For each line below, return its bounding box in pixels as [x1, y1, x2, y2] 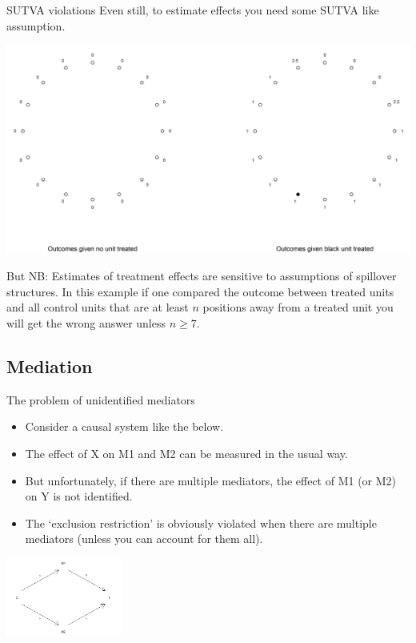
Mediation [6, 353, 93, 378]
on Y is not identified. [25, 488, 133, 504]
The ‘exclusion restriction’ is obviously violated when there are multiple [25, 514, 377, 531]
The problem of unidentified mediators [6, 391, 195, 408]
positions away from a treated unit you [202, 299, 394, 315]
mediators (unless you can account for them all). [25, 530, 263, 547]
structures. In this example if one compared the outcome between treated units [6, 283, 394, 299]
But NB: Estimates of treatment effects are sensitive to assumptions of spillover [6, 267, 397, 284]
